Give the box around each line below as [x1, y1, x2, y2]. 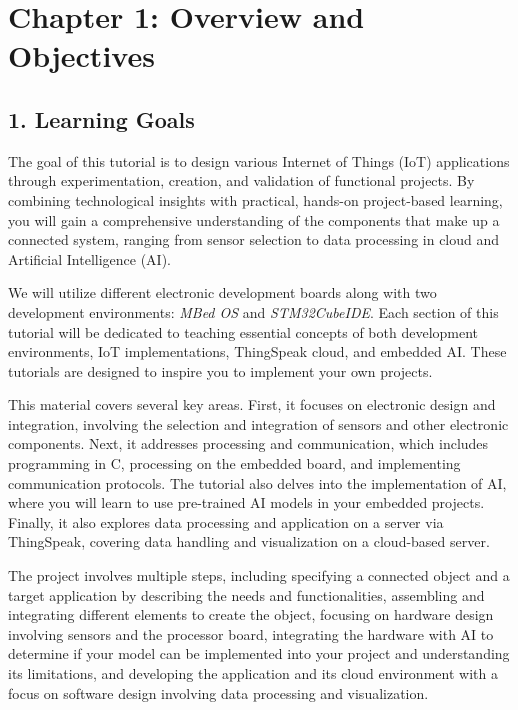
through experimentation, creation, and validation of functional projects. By [8, 170, 475, 191]
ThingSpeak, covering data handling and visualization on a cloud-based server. [8, 531, 490, 552]
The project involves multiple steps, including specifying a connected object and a [8, 565, 510, 586]
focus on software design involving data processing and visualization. [8, 682, 429, 703]
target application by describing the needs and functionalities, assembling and [8, 584, 485, 605]
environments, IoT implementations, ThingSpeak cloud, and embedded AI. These [8, 341, 507, 362]
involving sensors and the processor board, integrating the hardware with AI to [8, 623, 494, 644]
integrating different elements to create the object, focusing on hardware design [8, 604, 494, 625]
